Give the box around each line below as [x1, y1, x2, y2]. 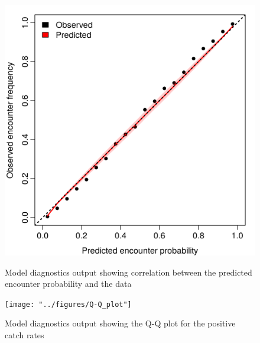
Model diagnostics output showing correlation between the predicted [5, 266, 252, 278]
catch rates [5, 329, 44, 341]
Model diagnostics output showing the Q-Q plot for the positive [5, 317, 236, 329]
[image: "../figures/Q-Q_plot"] [5, 300, 132, 309]
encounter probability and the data [5, 277, 132, 290]
